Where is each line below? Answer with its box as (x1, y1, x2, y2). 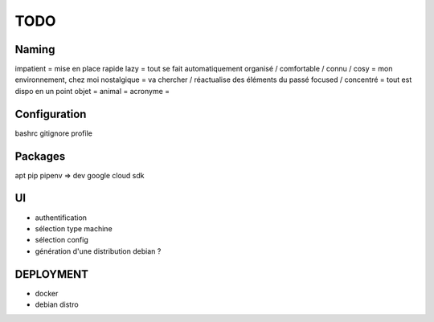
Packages (14, 149, 66, 163)
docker (35, 288, 59, 298)
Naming (14, 43, 55, 56)
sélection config (35, 235, 88, 245)
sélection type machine (35, 223, 113, 233)
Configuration (14, 107, 87, 120)
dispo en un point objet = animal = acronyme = (14, 86, 170, 96)
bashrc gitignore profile (14, 128, 92, 138)
